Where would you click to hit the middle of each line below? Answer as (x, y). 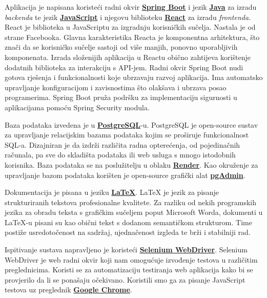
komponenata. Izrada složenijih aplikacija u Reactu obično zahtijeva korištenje (128, 57)
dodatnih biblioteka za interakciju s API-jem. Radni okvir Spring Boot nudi (124, 67)
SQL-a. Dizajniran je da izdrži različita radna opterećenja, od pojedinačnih (122, 144)
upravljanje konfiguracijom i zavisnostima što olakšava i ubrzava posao (116, 87)
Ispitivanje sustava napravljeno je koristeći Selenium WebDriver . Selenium (126, 250)
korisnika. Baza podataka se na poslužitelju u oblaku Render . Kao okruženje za (131, 164)
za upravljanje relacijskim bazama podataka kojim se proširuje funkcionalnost (127, 135)
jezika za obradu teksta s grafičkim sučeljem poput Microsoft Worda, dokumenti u (134, 212)
